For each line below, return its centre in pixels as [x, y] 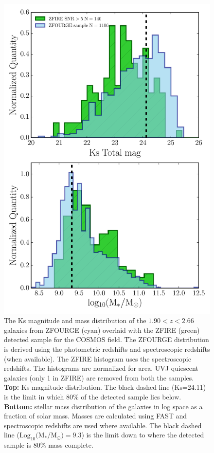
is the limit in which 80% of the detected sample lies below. [93, 396]
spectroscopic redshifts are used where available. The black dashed [103, 425]
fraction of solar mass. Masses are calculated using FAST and [96, 416]
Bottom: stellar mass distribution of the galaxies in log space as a [103, 406]
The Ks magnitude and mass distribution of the [75, 320]
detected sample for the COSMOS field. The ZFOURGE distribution [107, 339]
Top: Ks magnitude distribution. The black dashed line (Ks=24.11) [105, 387]
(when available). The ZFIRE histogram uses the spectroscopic [98, 358]
